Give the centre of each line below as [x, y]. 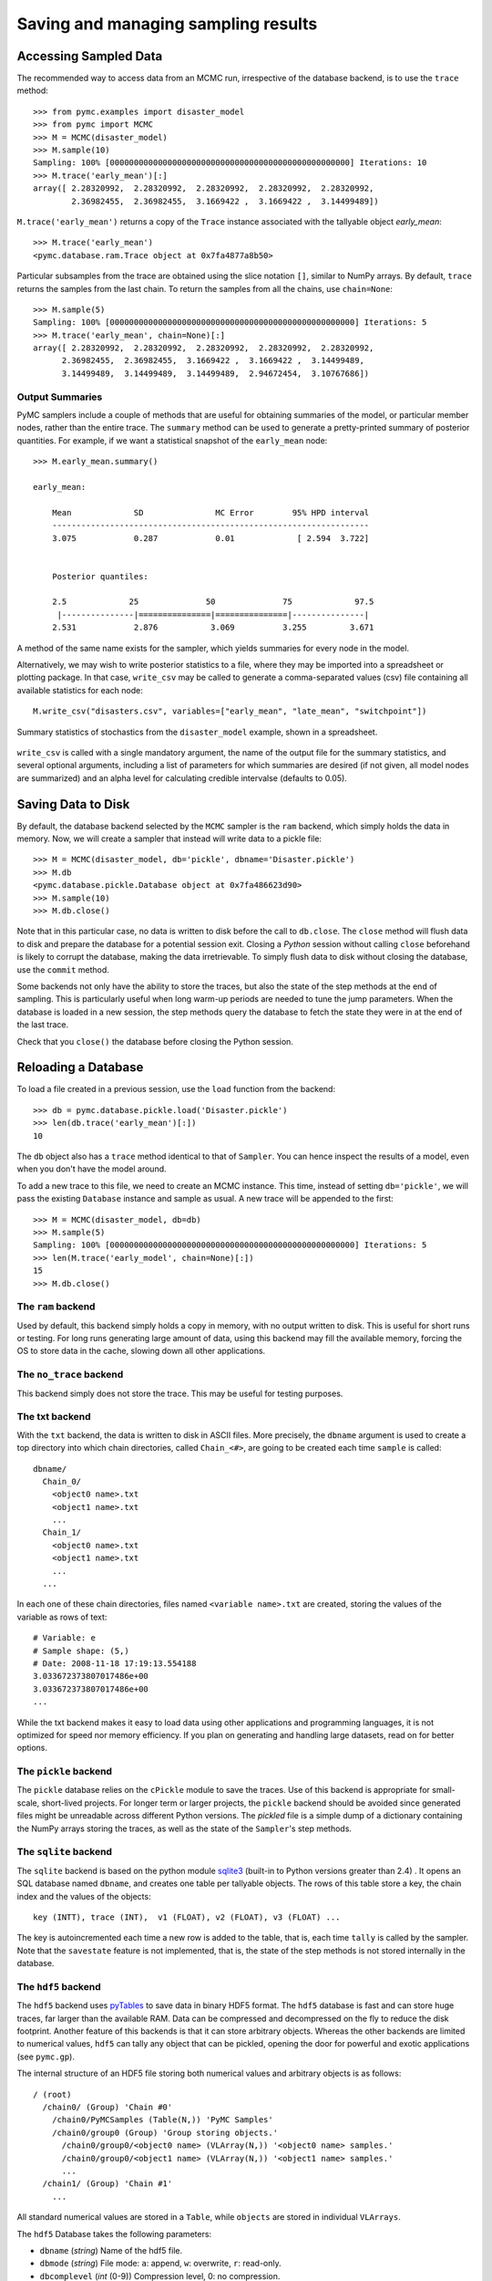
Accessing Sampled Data [90, 56]
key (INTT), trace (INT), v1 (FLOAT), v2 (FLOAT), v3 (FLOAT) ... [187, 1917]
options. [32, 1748]
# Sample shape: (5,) [81, 1651]
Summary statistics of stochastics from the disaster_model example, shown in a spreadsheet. [197, 732]
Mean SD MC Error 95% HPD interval [210, 512]
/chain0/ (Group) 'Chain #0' [108, 2107]
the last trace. [43, 1025]
